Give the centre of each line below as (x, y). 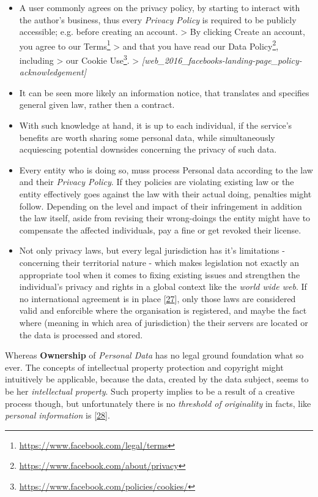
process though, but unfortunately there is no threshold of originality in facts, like (158, 403)
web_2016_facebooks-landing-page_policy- (223, 60)
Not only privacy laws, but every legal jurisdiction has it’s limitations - (152, 250)
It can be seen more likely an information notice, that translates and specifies (164, 92)
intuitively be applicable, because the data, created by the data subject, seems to (157, 379)
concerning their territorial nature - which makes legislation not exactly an (159, 262)
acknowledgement (51, 72)
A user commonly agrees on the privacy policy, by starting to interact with (160, 7)
